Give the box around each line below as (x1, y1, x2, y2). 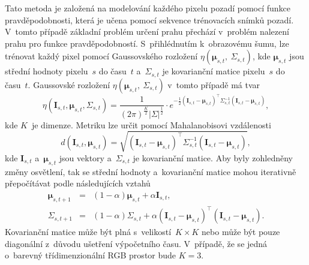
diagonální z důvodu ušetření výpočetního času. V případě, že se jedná (5, 237, 268, 249)
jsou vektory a (59, 151, 112, 164)
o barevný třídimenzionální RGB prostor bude (5, 249, 176, 261)
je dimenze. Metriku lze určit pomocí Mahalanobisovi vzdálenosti (31, 118, 271, 131)
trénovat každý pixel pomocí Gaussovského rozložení (5, 50, 198, 62)
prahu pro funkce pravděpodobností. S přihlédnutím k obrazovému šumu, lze (5, 37, 289, 49)
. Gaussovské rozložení (28, 78, 110, 91)
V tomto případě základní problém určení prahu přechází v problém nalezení (5, 25, 289, 38)
